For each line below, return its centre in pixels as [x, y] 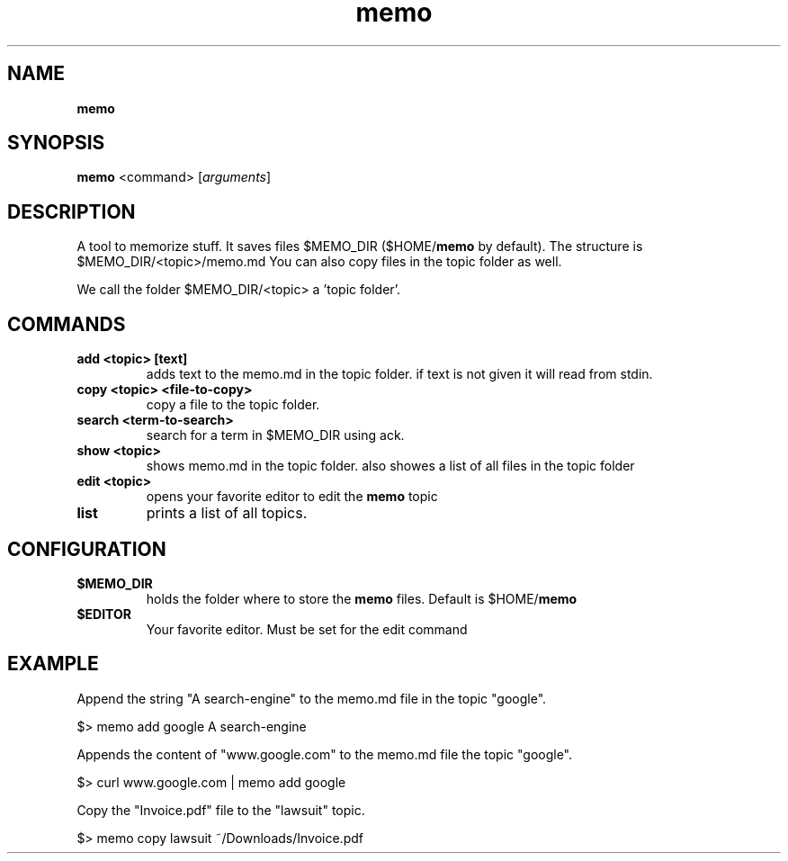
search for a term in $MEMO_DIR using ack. [275, 435]
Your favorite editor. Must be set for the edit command [307, 629]
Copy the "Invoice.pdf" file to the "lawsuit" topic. [221, 810]
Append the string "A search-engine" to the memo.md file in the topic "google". [312, 698]
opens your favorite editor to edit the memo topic [292, 497]
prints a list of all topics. [227, 513]
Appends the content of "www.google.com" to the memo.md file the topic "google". [325, 754]
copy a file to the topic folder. [233, 405]
